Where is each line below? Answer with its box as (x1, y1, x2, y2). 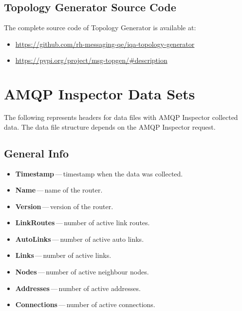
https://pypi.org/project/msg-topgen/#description (15, 55, 168, 65)
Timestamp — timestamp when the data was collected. (15, 168, 183, 178)
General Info (4, 145, 69, 160)
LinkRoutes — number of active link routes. (15, 217, 150, 228)
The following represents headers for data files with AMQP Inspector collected (4, 112, 238, 122)
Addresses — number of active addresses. (15, 283, 141, 293)
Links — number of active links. (15, 250, 112, 260)
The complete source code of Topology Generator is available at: (4, 22, 196, 33)
